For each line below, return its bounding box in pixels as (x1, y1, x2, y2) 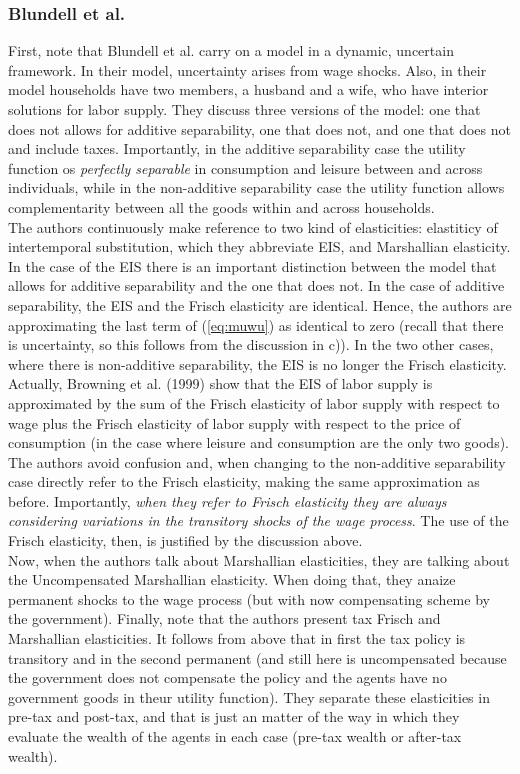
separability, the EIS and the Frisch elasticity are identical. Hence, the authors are (8, 294, 512, 315)
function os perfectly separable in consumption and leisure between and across (8, 157, 483, 178)
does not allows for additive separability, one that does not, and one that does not (8, 118, 511, 139)
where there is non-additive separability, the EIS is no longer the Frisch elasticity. (8, 353, 507, 374)
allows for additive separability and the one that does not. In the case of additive (8, 275, 505, 296)
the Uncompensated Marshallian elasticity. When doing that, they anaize (8, 569, 456, 590)
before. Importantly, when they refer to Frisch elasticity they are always (8, 490, 447, 511)
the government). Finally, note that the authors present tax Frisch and (8, 608, 441, 629)
